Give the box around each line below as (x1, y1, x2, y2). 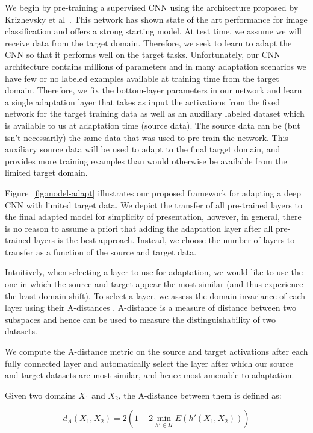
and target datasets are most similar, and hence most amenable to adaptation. (5, 369, 294, 381)
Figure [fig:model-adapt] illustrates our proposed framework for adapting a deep (5, 186, 301, 199)
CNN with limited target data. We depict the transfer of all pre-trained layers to (5, 198, 302, 211)
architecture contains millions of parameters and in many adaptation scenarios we (5, 60, 306, 72)
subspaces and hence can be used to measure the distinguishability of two (5, 313, 276, 325)
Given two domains (5, 388, 76, 401)
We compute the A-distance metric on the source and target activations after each (5, 345, 308, 358)
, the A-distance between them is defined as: (118, 388, 282, 401)
